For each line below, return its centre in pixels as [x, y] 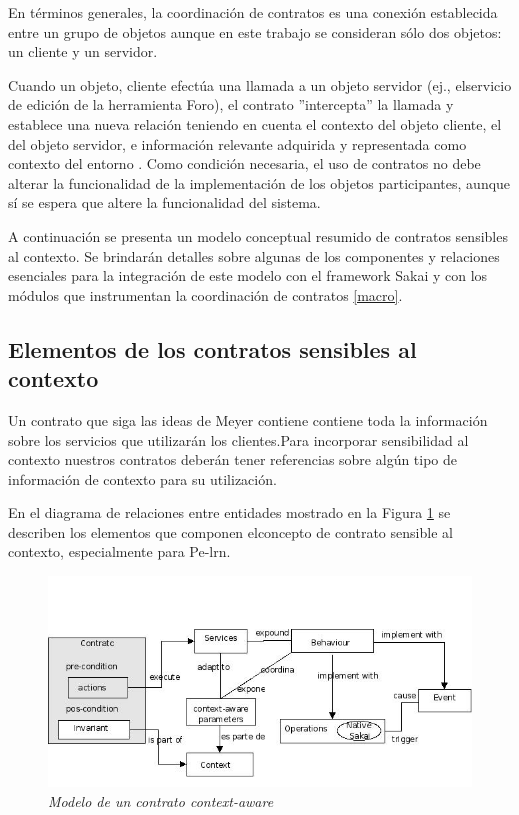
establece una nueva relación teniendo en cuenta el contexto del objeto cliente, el [255, 123]
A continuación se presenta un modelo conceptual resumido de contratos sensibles [258, 235]
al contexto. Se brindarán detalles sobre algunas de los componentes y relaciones [254, 255]
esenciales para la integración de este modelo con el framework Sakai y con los [248, 275]
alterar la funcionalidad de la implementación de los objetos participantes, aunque [259, 182]
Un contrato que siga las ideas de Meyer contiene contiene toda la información [248, 419]
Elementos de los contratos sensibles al [212, 348]
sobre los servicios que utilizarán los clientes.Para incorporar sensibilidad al [238, 439]
